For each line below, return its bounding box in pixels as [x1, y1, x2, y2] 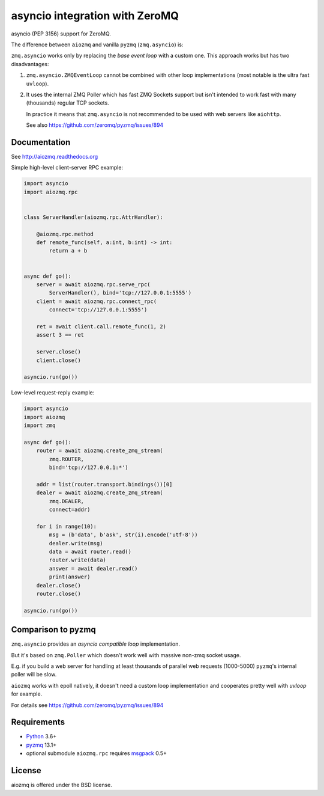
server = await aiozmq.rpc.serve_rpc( [36, 281, 151, 288]
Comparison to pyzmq [11, 625, 96, 635]
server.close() [36, 349, 81, 355]
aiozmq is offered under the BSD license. [11, 782, 112, 789]
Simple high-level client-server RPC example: [11, 164, 123, 171]
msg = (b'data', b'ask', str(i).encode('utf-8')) [49, 531, 198, 538]
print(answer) [49, 574, 91, 580]
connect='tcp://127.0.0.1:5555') [49, 307, 148, 313]
